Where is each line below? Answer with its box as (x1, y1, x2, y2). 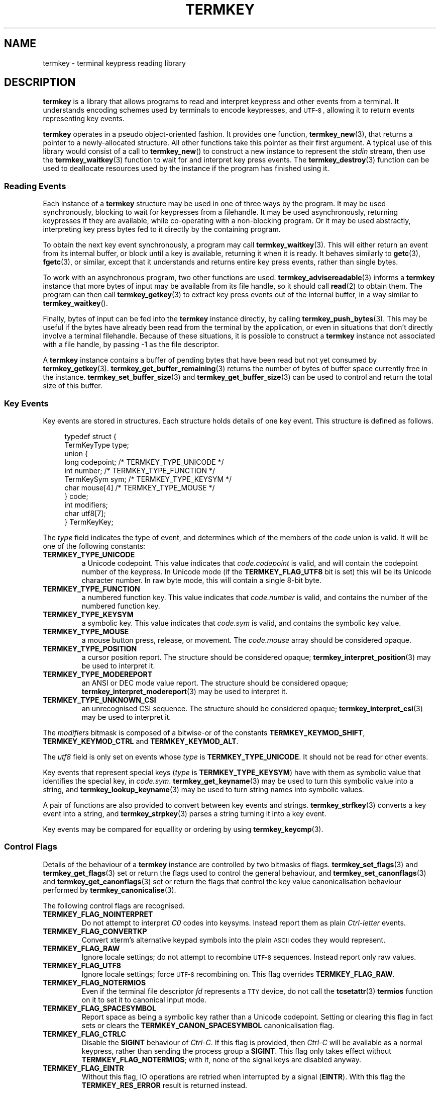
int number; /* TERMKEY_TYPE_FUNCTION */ (64, 466, 215, 475)
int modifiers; (64, 500, 108, 509)
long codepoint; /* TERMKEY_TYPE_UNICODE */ (64, 457, 224, 466)
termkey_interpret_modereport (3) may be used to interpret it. (81, 687, 288, 696)
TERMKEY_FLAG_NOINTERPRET (43, 909, 153, 918)
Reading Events (4, 181, 66, 191)
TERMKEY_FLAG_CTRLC (43, 1029, 126, 1038)
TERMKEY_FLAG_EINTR (43, 1063, 124, 1072)
